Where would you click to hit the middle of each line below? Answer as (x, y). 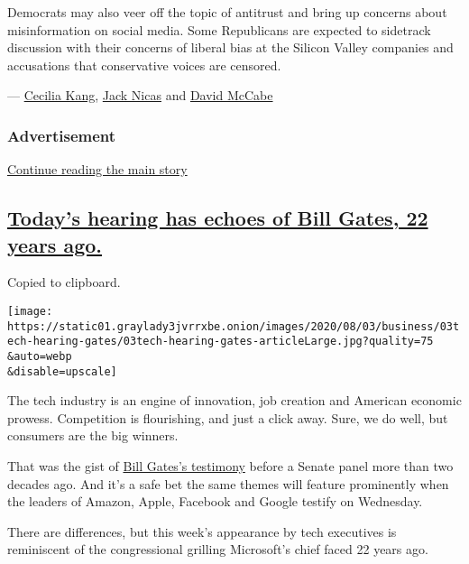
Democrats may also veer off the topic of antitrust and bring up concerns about (227, 12)
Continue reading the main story (97, 169)
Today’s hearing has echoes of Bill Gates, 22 (218, 218)
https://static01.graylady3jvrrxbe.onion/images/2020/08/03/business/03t (234, 326)
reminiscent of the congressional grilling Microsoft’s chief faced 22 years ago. (218, 549)
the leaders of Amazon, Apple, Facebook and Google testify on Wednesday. (215, 501)
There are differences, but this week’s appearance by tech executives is (202, 531)
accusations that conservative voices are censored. (144, 65)
